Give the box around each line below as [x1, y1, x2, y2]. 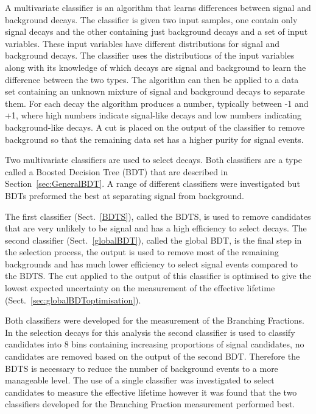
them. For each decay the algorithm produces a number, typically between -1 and [5, 96, 309, 109]
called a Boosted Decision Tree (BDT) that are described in [5, 165, 228, 178]
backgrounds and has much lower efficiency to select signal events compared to [5, 257, 298, 270]
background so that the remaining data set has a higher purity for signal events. [5, 133, 304, 145]
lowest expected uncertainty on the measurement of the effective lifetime [5, 281, 275, 294]
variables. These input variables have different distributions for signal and [5, 37, 280, 49]
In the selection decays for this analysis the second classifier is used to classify [5, 325, 295, 338]
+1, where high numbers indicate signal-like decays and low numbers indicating [5, 109, 301, 122]
